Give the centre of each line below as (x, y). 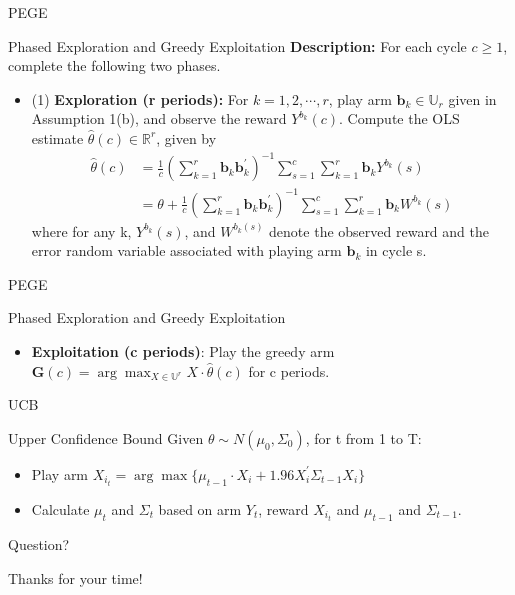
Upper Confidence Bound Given (106, 437)
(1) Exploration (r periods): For (140, 98)
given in (472, 98)
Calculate (60, 509)
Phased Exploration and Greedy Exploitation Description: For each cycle (237, 45)
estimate (57, 137)
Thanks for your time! (75, 577)
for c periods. (289, 370)
